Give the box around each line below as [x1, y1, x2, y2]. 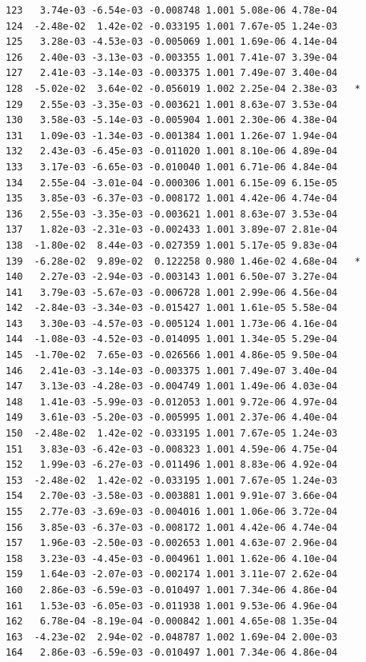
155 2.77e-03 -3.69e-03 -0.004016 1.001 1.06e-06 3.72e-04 [6, 506, 338, 517]
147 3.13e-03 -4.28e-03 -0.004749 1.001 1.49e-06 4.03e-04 [6, 381, 338, 393]
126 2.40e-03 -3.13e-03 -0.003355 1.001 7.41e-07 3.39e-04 [6, 51, 338, 63]
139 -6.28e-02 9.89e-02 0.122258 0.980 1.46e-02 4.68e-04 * [6, 255, 360, 267]
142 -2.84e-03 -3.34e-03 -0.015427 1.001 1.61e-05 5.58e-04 [6, 302, 338, 314]
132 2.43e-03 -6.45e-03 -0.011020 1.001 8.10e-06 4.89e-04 [6, 146, 338, 158]
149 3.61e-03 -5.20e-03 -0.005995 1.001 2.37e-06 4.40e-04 [6, 412, 338, 424]
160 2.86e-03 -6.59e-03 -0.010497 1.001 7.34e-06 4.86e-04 [6, 584, 338, 596]
